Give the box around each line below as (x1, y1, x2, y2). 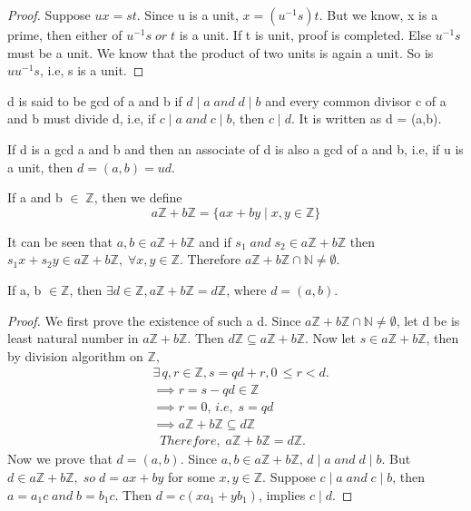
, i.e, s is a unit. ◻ (39, 61, 144, 80)
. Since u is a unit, (136, 5, 239, 24)
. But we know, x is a (319, 5, 438, 24)
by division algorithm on (7, 346, 143, 365)
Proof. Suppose (7, 5, 91, 24)
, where (226, 284, 267, 298)
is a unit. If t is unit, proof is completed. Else (179, 25, 432, 44)
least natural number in (7, 329, 139, 348)
